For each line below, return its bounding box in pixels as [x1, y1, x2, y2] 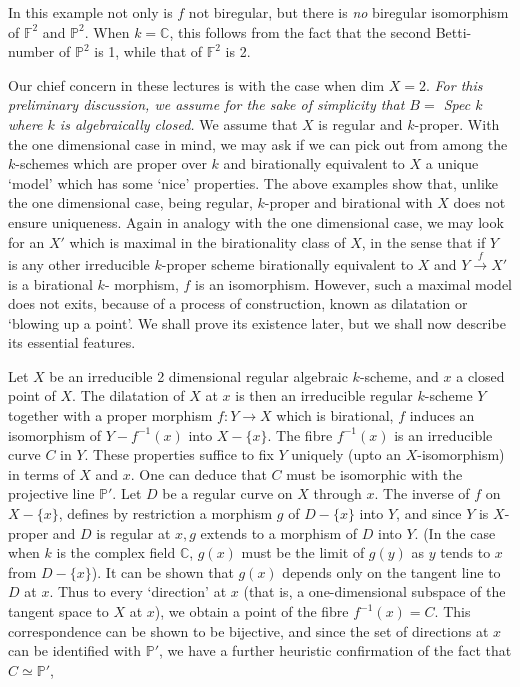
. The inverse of [374, 483, 470, 504]
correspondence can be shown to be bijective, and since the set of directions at [8, 620, 489, 641]
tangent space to [8, 601, 109, 622]
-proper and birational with [264, 192, 433, 213]
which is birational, [276, 405, 394, 426]
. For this [425, 74, 483, 95]
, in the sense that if [361, 231, 486, 252]
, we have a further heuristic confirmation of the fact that [159, 640, 512, 661]
